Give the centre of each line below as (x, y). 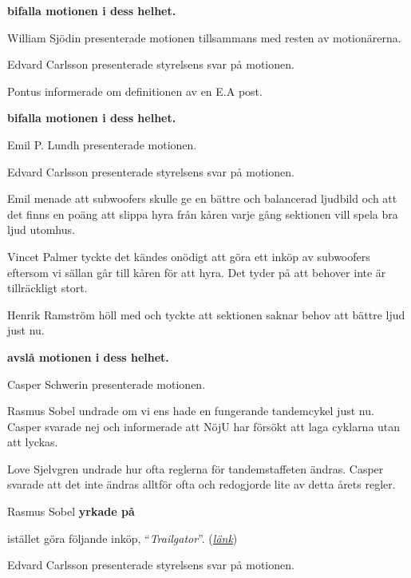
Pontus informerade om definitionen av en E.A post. (135, 91)
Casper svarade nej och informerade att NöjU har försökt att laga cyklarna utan (204, 426)
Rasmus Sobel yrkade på (71, 511)
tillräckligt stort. (47, 288)
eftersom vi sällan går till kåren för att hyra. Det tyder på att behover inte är (197, 272)
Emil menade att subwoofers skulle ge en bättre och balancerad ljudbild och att (202, 198)
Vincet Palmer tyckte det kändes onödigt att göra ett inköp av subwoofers (189, 256)
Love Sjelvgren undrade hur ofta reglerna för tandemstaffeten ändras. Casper (196, 468)
